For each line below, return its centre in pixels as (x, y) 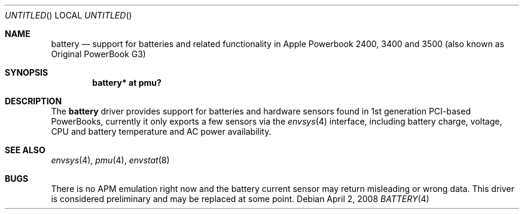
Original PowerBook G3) (98, 54)
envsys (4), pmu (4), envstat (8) (110, 160)
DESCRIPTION (33, 101)
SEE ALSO (25, 150)
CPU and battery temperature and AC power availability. (161, 131)
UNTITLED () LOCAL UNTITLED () (68, 15)
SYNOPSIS (27, 72)
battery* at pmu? (127, 83)
